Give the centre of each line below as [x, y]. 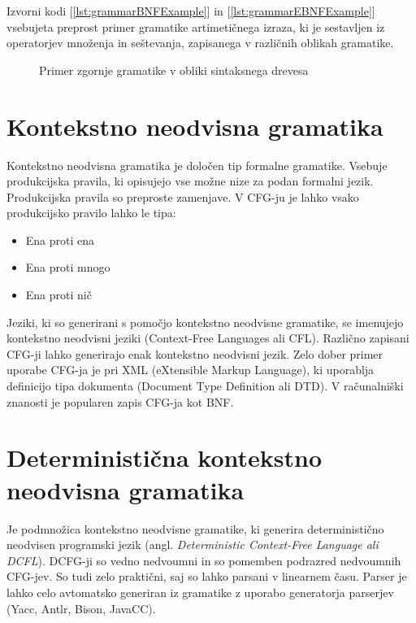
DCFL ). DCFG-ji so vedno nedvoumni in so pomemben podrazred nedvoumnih [204, 560]
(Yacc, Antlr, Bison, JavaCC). [81, 608]
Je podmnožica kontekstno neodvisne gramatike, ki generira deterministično [195, 528]
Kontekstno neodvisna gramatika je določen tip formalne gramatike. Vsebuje [197, 165]
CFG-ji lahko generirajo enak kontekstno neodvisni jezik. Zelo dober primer [195, 353]
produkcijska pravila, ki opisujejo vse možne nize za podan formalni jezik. [190, 181]
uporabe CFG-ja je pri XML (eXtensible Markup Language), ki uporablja [191, 370]
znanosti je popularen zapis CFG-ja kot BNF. [120, 401]
